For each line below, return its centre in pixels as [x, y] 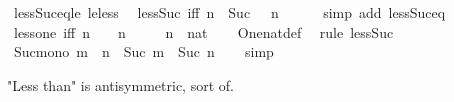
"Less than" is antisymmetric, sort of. [120, 84]
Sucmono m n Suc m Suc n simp [143, 51]
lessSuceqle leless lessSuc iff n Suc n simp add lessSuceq [229, 12]
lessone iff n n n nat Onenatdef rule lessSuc [203, 31]
